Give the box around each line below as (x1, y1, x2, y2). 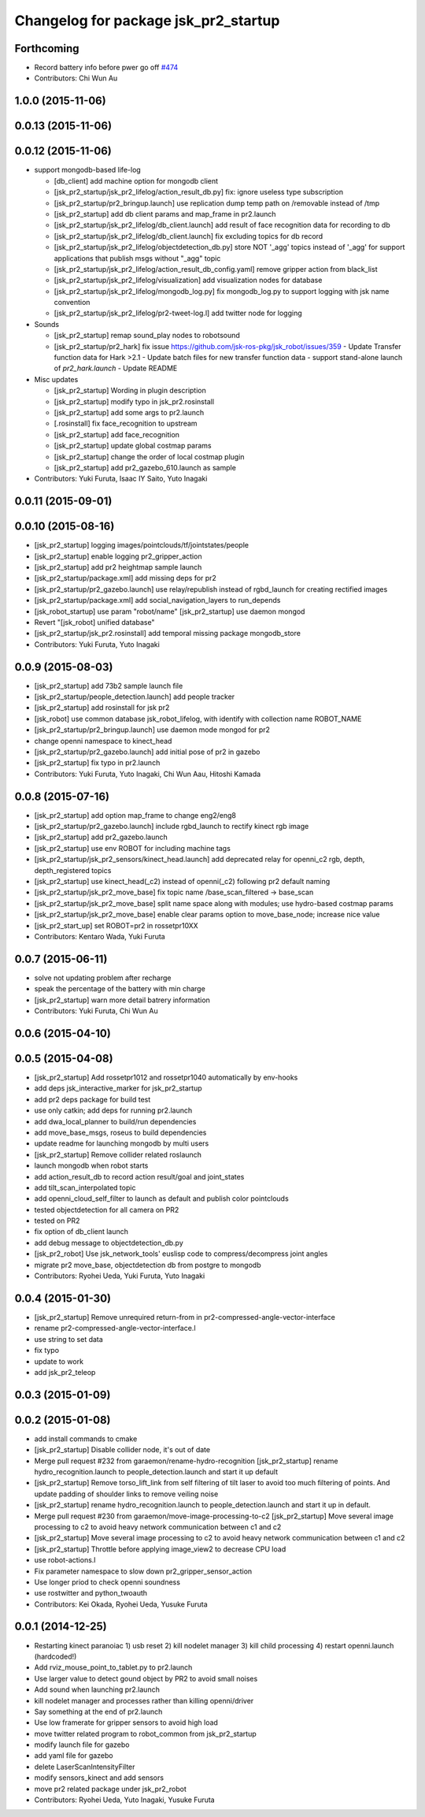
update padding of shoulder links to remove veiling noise (34, 1489, 219, 1499)
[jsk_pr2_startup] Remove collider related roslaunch (34, 1150, 202, 1159)
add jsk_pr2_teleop (34, 1367, 96, 1377)
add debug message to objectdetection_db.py (34, 1238, 184, 1247)
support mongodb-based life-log (34, 165, 141, 175)
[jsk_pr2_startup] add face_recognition (54, 429, 180, 439)
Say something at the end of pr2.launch (34, 1707, 163, 1716)
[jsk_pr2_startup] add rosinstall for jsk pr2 (34, 703, 170, 712)
